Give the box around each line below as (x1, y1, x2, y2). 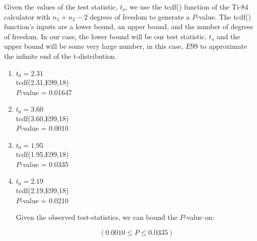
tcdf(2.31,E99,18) (16, 77, 69, 88)
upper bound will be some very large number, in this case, (4, 41, 184, 51)
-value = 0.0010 (20, 123, 69, 133)
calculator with (4, 11, 50, 22)
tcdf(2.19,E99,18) (16, 185, 69, 195)
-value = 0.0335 (20, 158, 69, 169)
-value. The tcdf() (196, 11, 251, 22)
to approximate (200, 41, 247, 51)
